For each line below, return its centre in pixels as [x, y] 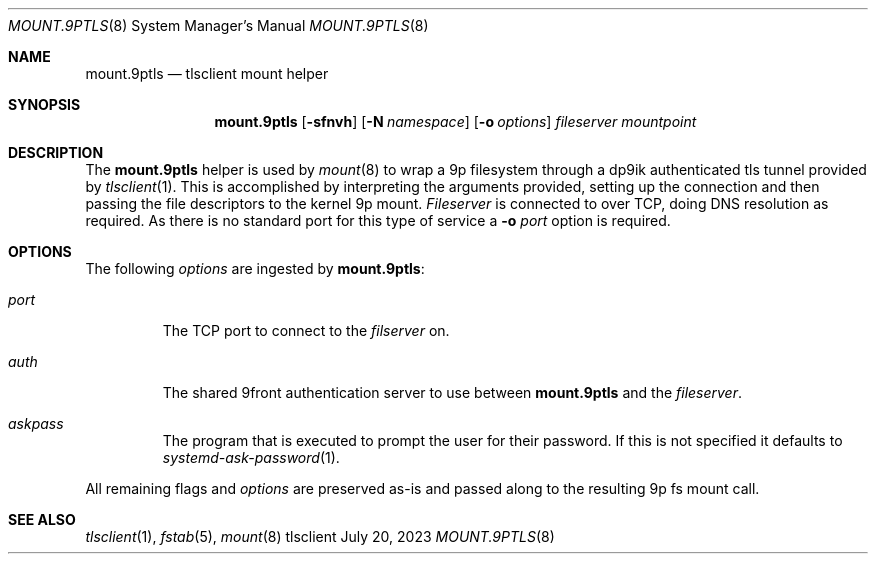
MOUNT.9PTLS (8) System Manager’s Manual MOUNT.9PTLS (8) [218, 25]
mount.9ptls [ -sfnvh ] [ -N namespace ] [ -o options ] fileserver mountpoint [455, 121]
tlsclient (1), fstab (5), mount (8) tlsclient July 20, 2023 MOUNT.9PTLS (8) [320, 536]
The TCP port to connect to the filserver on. [306, 330]
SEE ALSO [42, 519]
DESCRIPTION [56, 152]
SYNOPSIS [44, 104]
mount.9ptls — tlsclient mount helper [207, 73]
